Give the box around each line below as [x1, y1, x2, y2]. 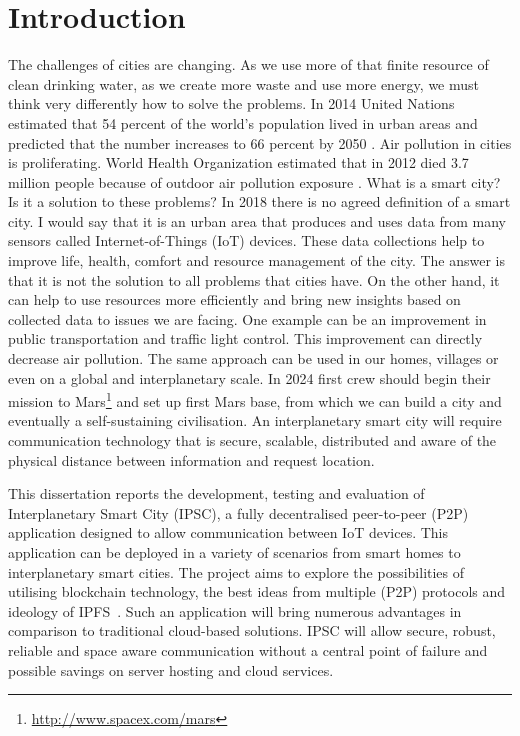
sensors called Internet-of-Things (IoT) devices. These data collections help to [8, 230, 485, 251]
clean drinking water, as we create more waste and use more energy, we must [8, 73, 480, 94]
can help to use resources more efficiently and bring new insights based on [8, 289, 461, 310]
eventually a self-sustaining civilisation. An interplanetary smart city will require [8, 410, 502, 431]
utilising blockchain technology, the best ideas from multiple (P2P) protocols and [8, 581, 506, 602]
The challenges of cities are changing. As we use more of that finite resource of [8, 54, 489, 75]
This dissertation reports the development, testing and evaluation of [8, 483, 425, 504]
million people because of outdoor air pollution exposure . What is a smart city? [8, 171, 501, 192]
